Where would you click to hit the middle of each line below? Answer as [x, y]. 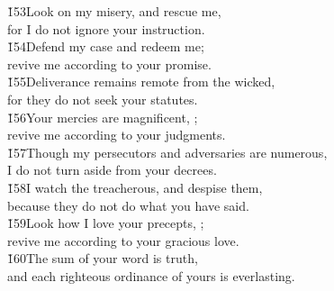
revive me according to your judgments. [117, 135]
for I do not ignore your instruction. [106, 28]
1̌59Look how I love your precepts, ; [106, 223]
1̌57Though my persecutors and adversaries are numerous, [167, 152]
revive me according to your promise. [109, 64]
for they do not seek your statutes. [103, 99]
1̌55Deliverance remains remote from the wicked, [141, 82]
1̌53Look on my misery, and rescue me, [114, 11]
